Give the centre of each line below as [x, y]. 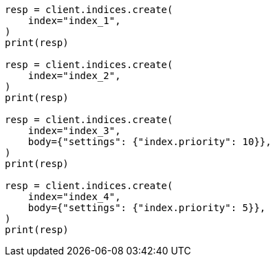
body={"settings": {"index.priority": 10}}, [150, 142]
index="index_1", [74, 21]
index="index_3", [74, 131]
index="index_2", [74, 76]
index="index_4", [74, 197]
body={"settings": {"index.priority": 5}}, [147, 208]
